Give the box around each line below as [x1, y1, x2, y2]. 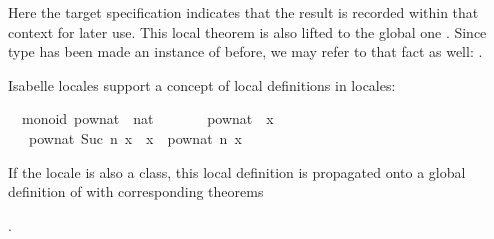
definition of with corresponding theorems [8, 181, 264, 202]
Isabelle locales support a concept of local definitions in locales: [8, 74, 396, 95]
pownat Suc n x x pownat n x [28, 127, 242, 148]
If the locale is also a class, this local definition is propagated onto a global [8, 161, 466, 182]
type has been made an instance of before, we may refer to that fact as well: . [8, 41, 483, 62]
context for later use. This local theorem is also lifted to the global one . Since [8, 21, 487, 42]
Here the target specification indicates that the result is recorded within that [8, 2, 479, 22]
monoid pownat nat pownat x [21, 108, 274, 129]
